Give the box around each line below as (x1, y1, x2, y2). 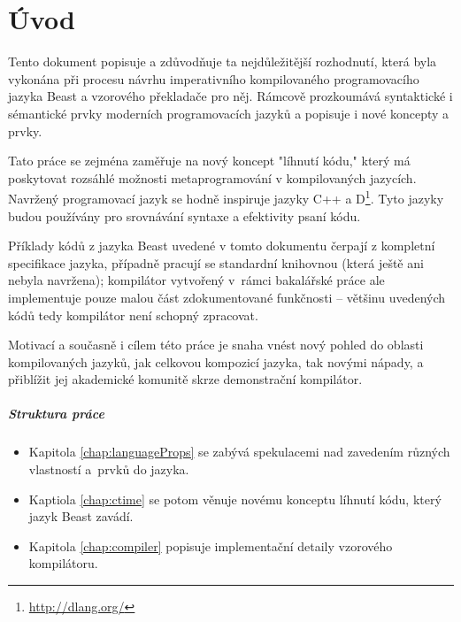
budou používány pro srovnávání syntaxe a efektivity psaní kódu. (8, 206, 361, 225)
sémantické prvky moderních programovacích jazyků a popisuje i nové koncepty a (8, 104, 449, 122)
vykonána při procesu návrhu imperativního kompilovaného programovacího (8, 69, 419, 88)
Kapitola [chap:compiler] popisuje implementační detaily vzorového (28, 536, 393, 555)
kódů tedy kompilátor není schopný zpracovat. (8, 305, 258, 324)
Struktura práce (8, 404, 104, 423)
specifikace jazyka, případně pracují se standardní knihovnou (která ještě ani (8, 253, 424, 272)
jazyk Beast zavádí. (28, 507, 134, 526)
